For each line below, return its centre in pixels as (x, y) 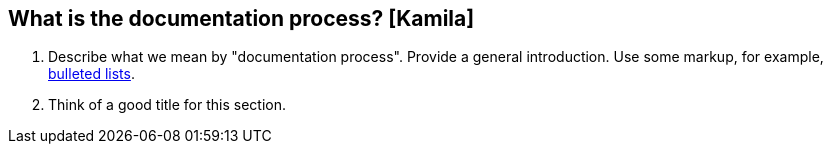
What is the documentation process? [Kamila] (241, 18)
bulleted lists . (91, 74)
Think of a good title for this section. (167, 105)
